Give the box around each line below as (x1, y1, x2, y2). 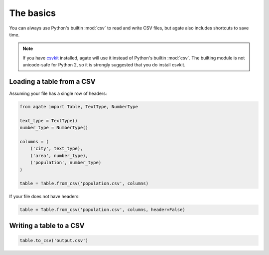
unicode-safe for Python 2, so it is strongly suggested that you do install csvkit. (22, 62, 186, 68)
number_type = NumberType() (19, 125, 88, 131)
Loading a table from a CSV (9, 77, 96, 86)
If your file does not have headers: (9, 194, 80, 200)
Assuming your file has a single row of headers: (9, 90, 107, 97)
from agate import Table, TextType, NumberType (19, 104, 138, 109)
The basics (9, 7, 56, 18)
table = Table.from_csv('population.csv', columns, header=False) (19, 207, 185, 213)
